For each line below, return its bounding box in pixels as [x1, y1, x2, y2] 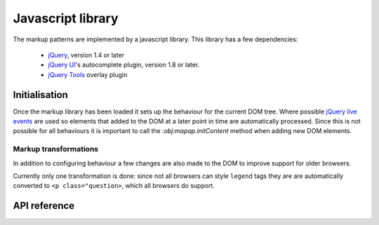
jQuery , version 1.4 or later [48, 50, 125, 59]
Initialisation [13, 88, 68, 101]
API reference [13, 200, 75, 212]
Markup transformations [13, 144, 98, 154]
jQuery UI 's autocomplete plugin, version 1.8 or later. [48, 60, 200, 69]
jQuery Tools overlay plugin [48, 70, 128, 79]
